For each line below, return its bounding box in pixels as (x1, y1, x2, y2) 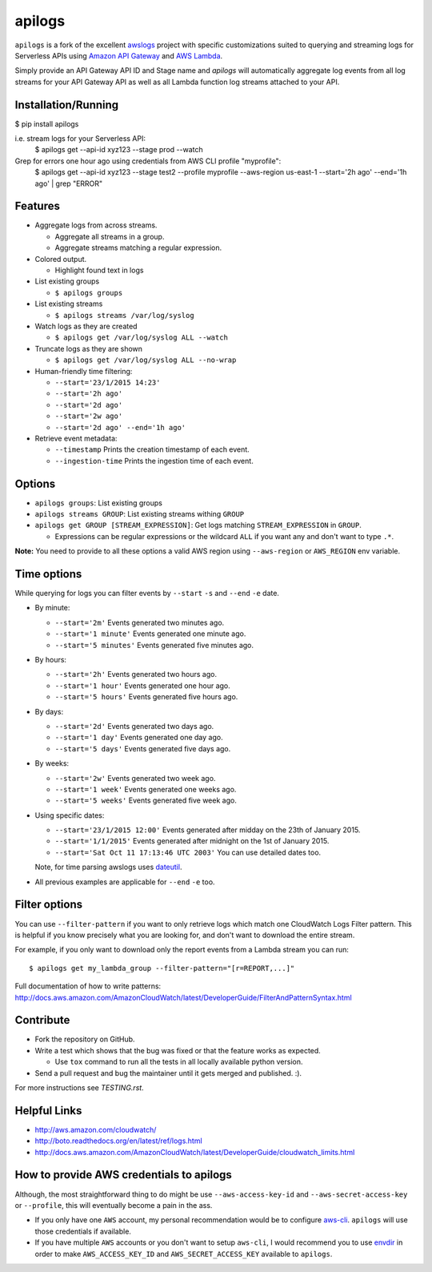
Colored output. (34, 254, 87, 264)
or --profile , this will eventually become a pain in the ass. (14, 1200, 213, 1210)
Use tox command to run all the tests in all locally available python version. (54, 1057, 303, 1067)
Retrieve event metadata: (34, 433, 118, 443)
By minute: (34, 603, 70, 613)
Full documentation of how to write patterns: (14, 981, 162, 991)
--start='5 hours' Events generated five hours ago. (54, 692, 238, 702)
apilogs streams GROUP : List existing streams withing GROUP (34, 509, 245, 518)
